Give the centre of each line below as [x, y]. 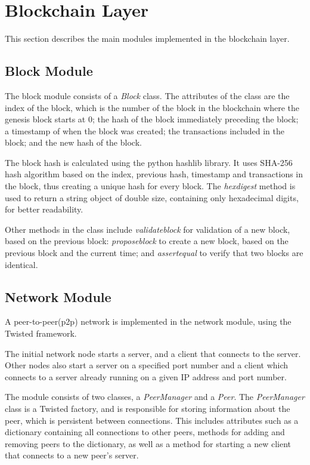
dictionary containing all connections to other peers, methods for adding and [145, 432]
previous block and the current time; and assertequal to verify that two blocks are [154, 253]
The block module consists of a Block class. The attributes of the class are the [147, 95]
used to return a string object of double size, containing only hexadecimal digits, [152, 197]
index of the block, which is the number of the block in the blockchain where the [152, 107]
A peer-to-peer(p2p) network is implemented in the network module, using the [148, 321]
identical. [21, 264]
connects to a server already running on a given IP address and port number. [146, 376]
